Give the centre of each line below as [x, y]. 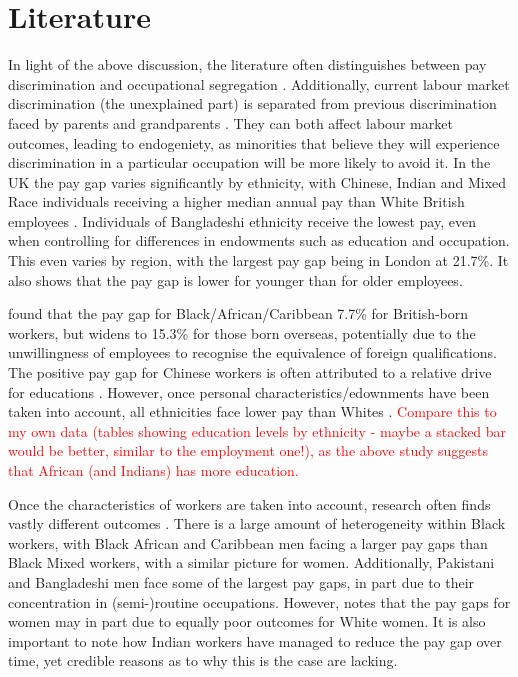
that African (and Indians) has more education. [153, 470]
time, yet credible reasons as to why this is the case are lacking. [203, 660]
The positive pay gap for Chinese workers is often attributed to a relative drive [250, 372]
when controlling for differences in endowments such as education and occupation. [259, 240]
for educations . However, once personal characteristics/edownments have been [249, 391]
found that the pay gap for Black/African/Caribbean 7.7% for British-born [238, 313]
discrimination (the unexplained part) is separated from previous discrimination [252, 103]
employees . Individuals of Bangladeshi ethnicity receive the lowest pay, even [242, 220]
